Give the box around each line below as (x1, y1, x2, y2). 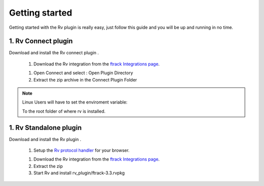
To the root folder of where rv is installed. (22, 108, 106, 114)
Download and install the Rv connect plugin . (9, 50, 99, 56)
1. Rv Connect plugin (9, 37, 73, 45)
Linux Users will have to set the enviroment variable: (22, 99, 128, 105)
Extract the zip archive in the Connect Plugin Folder (33, 77, 137, 83)
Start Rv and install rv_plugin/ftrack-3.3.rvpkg (33, 170, 125, 176)
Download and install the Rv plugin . (9, 136, 82, 142)
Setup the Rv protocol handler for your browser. (33, 147, 130, 153)
